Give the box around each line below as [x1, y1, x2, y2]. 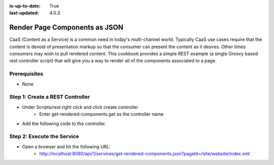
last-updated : [9, 10, 39, 16]
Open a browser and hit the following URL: [22, 143, 111, 149]
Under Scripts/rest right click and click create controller [22, 104, 139, 110]
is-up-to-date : [9, 3, 41, 9]
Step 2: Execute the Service [9, 133, 80, 140]
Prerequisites [9, 70, 43, 77]
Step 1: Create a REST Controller [9, 94, 90, 101]
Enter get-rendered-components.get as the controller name [39, 111, 164, 117]
